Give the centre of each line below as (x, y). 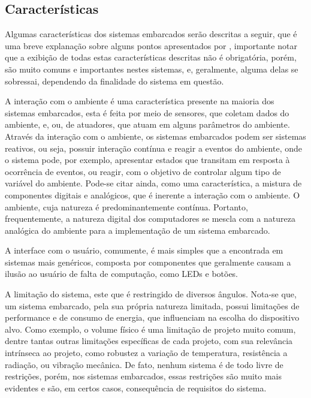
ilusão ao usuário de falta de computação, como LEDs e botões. (122, 274)
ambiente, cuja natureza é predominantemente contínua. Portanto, (126, 206)
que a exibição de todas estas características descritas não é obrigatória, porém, (151, 57)
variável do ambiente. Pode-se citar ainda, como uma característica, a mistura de (153, 183)
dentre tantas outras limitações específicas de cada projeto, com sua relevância (149, 341)
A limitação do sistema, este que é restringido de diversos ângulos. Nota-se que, (151, 294)
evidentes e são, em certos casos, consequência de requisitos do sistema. (136, 388)
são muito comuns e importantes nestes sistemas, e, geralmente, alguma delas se (152, 69)
